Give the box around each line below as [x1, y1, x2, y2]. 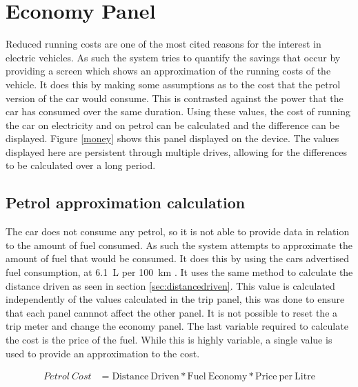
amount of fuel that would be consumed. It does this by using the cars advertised [6, 251, 349, 266]
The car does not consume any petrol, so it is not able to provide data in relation [6, 224, 350, 239]
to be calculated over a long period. [6, 158, 156, 172]
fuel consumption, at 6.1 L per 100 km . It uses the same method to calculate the [6, 265, 353, 279]
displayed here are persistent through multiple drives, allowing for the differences [6, 144, 347, 159]
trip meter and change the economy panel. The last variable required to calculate [6, 319, 348, 333]
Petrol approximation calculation [6, 192, 246, 213]
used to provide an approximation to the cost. [6, 346, 200, 360]
